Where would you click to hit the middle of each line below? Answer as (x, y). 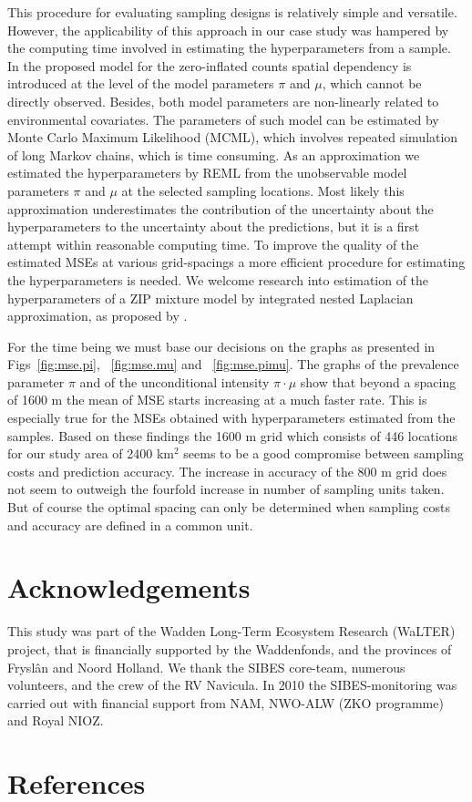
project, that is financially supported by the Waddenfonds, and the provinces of (230, 648)
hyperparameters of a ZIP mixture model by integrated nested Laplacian (210, 298)
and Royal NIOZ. (56, 720)
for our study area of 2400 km (91, 453)
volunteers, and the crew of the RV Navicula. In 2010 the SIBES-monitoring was (232, 685)
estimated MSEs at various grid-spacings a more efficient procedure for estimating (236, 262)
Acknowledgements (129, 587)
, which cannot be (372, 83)
